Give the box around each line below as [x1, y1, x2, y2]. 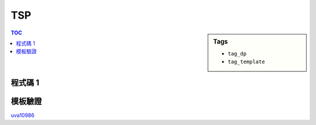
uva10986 [11, 112, 35, 119]
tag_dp [228, 50, 247, 57]
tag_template [228, 58, 266, 65]
